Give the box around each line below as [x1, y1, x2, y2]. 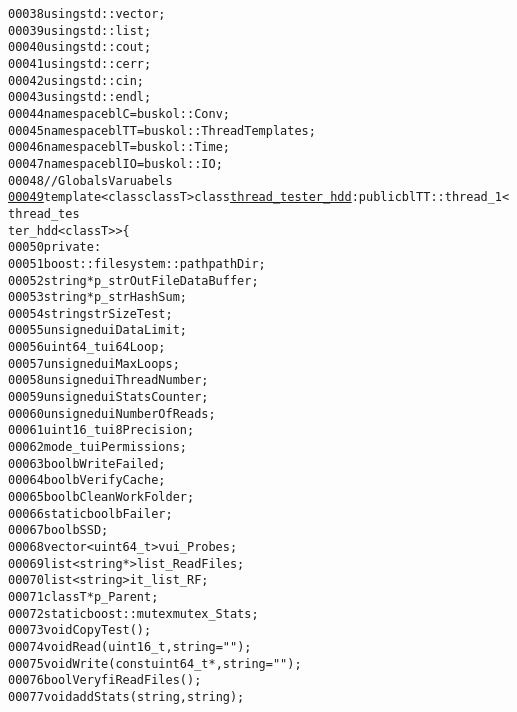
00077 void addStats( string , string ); [8, 689, 245, 704]
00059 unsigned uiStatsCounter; [8, 390, 209, 405]
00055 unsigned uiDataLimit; [8, 323, 187, 338]
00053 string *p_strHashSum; [8, 290, 187, 305]
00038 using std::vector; [8, 7, 166, 21]
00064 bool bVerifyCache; [8, 473, 166, 488]
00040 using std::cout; [8, 40, 152, 55]
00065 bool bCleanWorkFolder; [8, 490, 195, 505]
